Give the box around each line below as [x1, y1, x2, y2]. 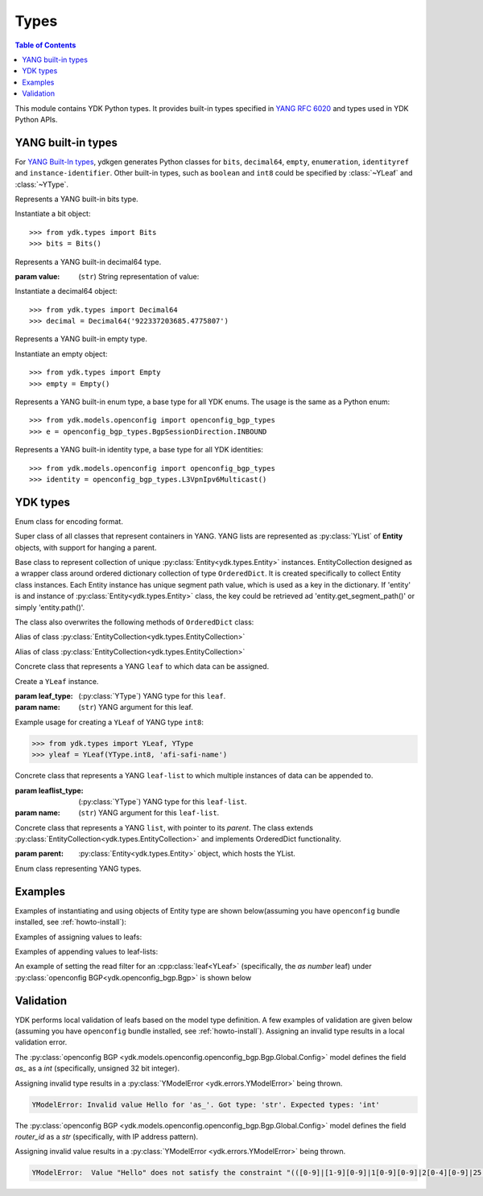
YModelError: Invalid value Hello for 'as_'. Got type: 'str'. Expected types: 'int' [31, 1099, 380, 1109]
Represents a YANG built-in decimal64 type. [14, 257, 162, 266]
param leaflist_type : [14, 786, 84, 795]
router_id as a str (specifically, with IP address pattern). [14, 1132, 199, 1141]
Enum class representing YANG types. [14, 864, 142, 873]
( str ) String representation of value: [78, 271, 200, 281]
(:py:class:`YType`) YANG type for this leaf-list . [78, 797, 247, 806]
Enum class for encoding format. [14, 516, 124, 526]
